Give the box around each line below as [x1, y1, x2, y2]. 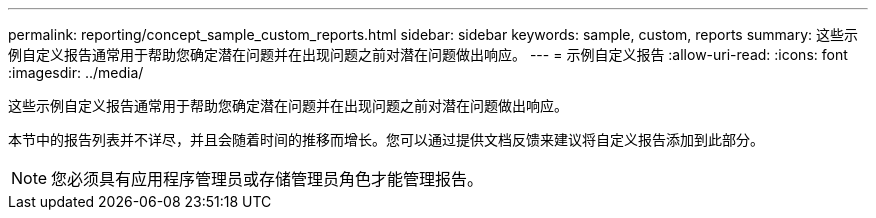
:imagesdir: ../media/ [8, 64, 144, 81]
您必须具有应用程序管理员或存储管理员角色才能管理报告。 [51, 169, 484, 189]
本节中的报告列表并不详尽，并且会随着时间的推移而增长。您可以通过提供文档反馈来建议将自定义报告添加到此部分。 [8, 131, 764, 148]
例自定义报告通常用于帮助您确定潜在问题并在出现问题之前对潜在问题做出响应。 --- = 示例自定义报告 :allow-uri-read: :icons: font [8, 46, 848, 63]
